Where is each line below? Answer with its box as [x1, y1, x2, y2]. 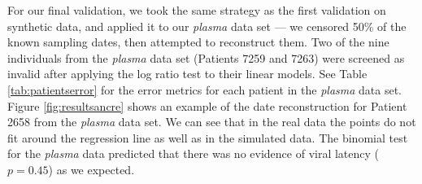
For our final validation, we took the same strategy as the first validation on [7, 2, 386, 18]
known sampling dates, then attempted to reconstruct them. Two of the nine [7, 33, 389, 50]
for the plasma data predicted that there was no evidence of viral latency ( [7, 145, 380, 162]
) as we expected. [48, 160, 135, 177]
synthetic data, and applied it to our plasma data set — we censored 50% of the [7, 17, 407, 34]
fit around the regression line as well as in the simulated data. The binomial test [7, 129, 408, 146]
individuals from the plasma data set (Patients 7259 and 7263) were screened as [7, 49, 405, 66]
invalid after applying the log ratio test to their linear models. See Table [7, 65, 368, 82]
